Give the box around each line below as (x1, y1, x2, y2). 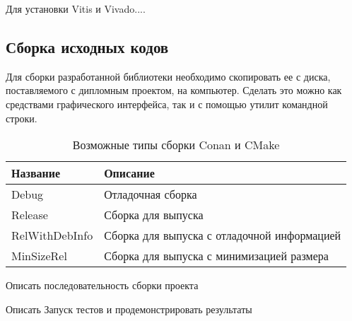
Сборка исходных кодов (6, 35, 169, 57)
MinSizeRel (11, 247, 67, 264)
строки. (6, 110, 37, 125)
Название (11, 165, 61, 182)
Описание (104, 165, 155, 182)
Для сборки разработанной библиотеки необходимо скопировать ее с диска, (6, 69, 331, 83)
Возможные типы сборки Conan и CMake (72, 136, 280, 153)
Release (11, 206, 48, 223)
